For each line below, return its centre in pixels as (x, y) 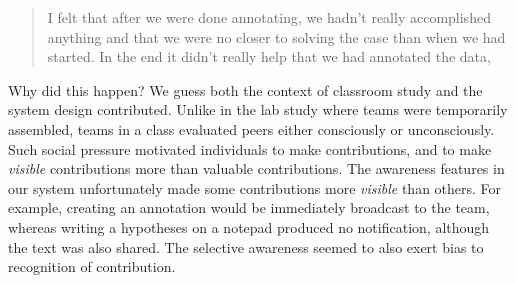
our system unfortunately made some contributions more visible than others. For (255, 187)
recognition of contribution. (92, 266)
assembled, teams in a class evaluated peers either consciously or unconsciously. (251, 128)
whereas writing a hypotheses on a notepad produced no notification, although (249, 226)
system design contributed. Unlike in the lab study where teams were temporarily (258, 109)
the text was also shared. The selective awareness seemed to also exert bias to (246, 246)
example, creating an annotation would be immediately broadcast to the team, (249, 207)
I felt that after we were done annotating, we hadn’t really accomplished (269, 17)
